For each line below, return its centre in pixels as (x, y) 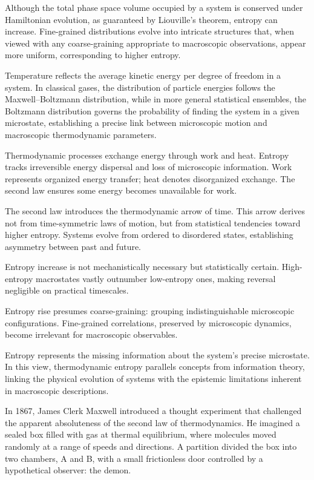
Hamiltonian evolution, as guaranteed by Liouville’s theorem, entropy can (141, 19)
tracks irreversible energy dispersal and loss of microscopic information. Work (149, 167)
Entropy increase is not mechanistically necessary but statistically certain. (142, 267)
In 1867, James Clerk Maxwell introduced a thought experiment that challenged (153, 411)
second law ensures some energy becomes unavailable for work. (121, 190)
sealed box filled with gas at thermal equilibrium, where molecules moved (141, 434)
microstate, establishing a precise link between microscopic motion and (136, 123)
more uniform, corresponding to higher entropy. (93, 55)
